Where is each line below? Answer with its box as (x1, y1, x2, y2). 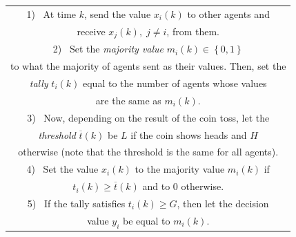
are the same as (95, 93, 161, 107)
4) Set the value (26, 162, 99, 176)
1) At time (26, 6, 77, 21)
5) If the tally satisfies (27, 196, 126, 210)
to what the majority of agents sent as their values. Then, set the (10, 59, 286, 73)
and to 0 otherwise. (142, 179, 224, 193)
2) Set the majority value (52, 41, 164, 56)
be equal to (123, 213, 170, 227)
